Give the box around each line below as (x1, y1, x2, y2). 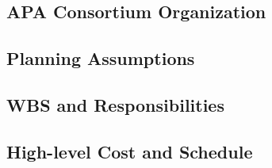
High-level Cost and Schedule (6, 139, 253, 163)
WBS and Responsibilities (6, 92, 224, 116)
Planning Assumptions (6, 46, 195, 71)
